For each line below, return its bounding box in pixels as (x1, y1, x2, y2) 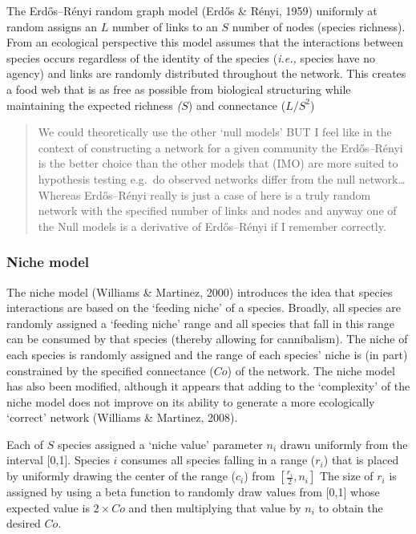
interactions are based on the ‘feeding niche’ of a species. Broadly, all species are (6, 299, 401, 316)
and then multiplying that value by (128, 499, 301, 516)
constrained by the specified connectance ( (6, 362, 214, 378)
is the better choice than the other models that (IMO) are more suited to (38, 155, 398, 172)
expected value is (6, 499, 90, 516)
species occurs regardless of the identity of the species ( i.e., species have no (6, 49, 375, 66)
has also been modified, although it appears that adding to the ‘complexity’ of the (6, 378, 410, 394)
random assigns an (6, 18, 98, 34)
